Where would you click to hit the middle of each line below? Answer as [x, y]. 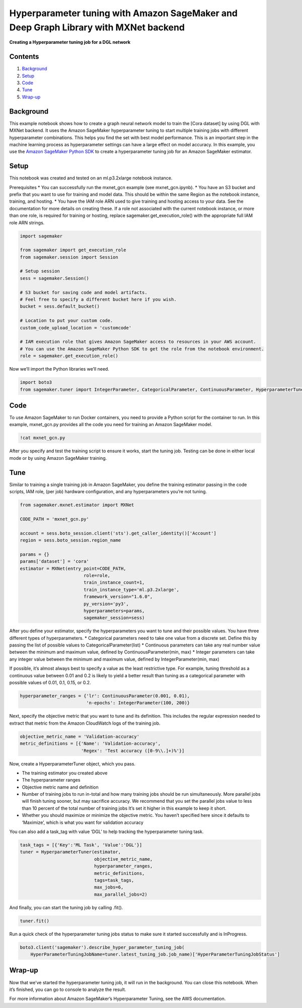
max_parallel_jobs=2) [121, 894]
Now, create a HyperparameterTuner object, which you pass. [72, 763]
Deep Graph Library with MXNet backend [97, 27]
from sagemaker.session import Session [69, 257]
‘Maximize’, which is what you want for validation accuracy [83, 822]
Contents [24, 57]
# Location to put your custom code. [66, 321]
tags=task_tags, [114, 880]
